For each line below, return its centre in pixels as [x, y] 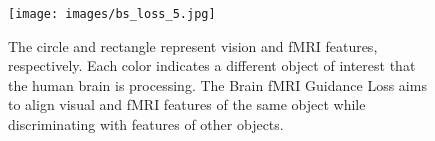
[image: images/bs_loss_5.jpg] [112, 14]
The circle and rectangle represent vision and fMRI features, [193, 45]
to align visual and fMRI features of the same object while [187, 104]
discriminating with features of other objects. [146, 124]
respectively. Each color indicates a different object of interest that [212, 65]
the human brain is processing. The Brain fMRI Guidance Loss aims [217, 84]
